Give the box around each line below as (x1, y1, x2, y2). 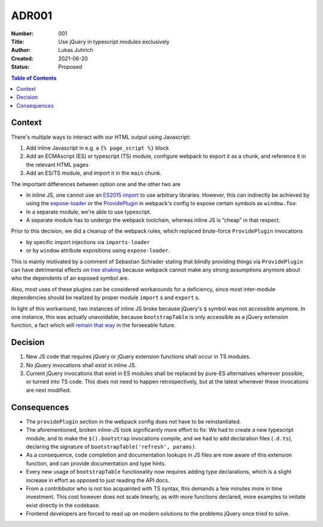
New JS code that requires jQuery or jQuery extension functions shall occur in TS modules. (26, 353, 251, 360)
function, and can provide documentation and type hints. (26, 459, 166, 467)
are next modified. (26, 386, 71, 394)
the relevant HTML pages (26, 161, 89, 168)
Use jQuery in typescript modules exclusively (58, 38, 170, 45)
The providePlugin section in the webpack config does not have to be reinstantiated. (26, 418, 242, 425)
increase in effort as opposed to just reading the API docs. (26, 476, 170, 484)
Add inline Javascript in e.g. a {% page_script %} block (26, 144, 169, 151)
